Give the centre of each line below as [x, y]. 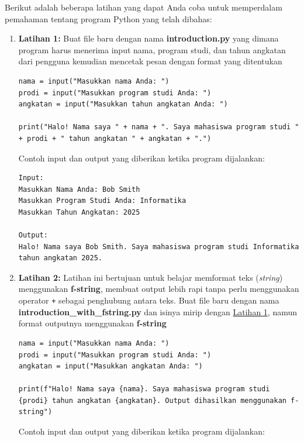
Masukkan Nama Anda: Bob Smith [79, 189]
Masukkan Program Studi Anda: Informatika [102, 201]
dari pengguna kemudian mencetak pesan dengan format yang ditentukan [150, 61]
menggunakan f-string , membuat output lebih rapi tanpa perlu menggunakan [159, 289]
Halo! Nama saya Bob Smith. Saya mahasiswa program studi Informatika [159, 247]
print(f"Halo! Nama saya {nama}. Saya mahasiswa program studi [144, 389]
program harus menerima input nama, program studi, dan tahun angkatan [152, 49]
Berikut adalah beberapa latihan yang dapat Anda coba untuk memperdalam [144, 7]
